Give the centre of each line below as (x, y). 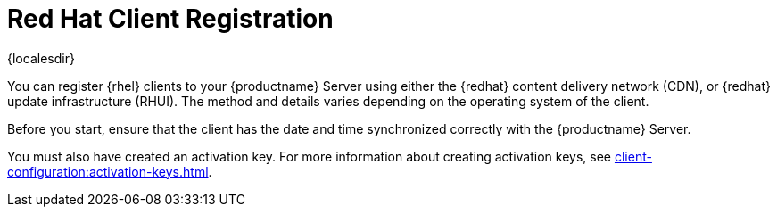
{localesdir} (41, 58)
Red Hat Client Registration (170, 19)
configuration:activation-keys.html (108, 171)
